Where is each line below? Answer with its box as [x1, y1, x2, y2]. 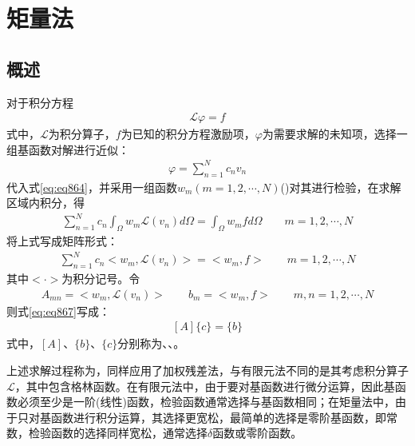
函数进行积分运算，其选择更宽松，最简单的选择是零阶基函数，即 [50, 408, 386, 425]
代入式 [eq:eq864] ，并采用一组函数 [6, 178, 177, 195]
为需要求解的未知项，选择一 [262, 125, 408, 142]
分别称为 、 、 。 [117, 335, 185, 352]
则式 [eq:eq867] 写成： [6, 302, 110, 319]
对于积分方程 [6, 94, 73, 110]
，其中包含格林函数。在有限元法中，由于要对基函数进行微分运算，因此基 [14, 377, 395, 394]
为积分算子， [48, 125, 116, 142]
